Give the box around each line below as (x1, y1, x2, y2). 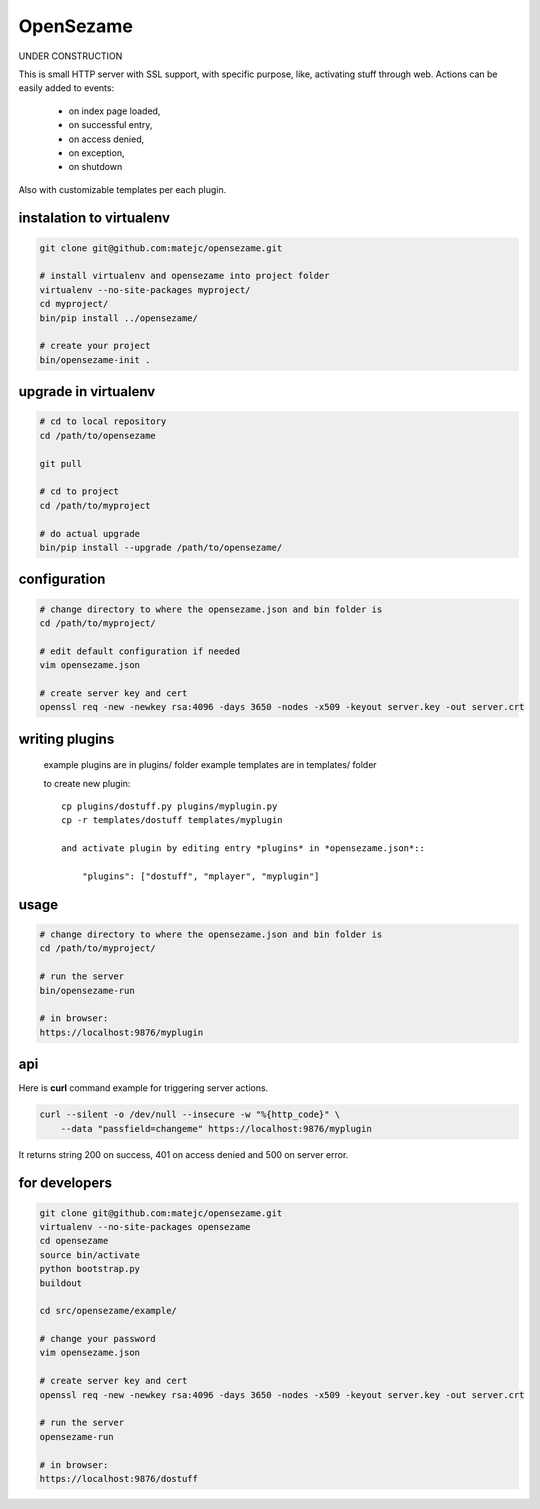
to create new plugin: (43, 777, 131, 789)
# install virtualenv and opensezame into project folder (39, 270, 330, 282)
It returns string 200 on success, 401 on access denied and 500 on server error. (18, 1148, 349, 1160)
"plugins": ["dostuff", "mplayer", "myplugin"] (81, 870, 320, 882)
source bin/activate (39, 1249, 140, 1260)
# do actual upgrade (39, 528, 140, 539)
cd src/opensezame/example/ (39, 1305, 177, 1317)
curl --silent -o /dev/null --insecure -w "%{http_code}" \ (39, 1109, 341, 1120)
